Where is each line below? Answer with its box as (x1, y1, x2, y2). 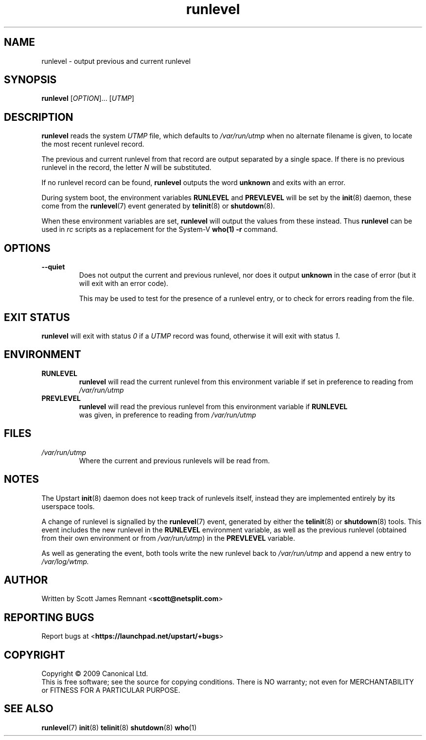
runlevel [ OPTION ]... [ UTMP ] (41, 94, 134, 103)
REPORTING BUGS (4, 611, 94, 624)
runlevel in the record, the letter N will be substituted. (41, 163, 212, 172)
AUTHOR (4, 573, 48, 586)
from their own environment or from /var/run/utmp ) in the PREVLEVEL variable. (41, 533, 295, 542)
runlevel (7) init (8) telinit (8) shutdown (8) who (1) (41, 723, 197, 732)
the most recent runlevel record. (41, 140, 144, 149)
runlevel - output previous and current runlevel (41, 57, 191, 65)
